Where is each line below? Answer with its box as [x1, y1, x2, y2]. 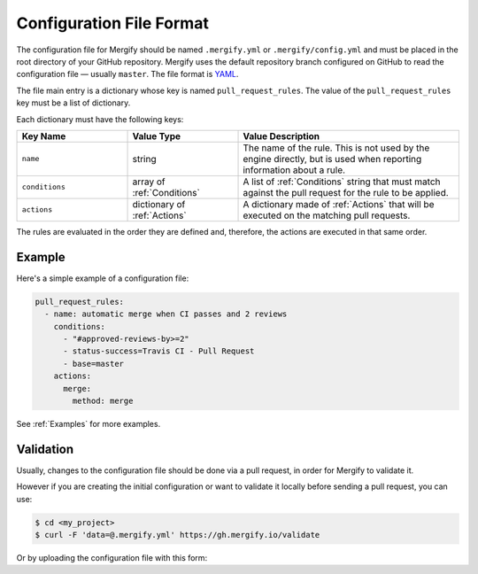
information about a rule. [243, 164, 345, 176]
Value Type [132, 129, 181, 142]
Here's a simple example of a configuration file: [16, 273, 189, 283]
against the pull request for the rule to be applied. [243, 186, 449, 198]
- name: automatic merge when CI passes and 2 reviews [44, 309, 288, 319]
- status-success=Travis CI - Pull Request [63, 346, 255, 356]
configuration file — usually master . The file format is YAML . [16, 69, 239, 80]
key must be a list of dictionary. [16, 97, 131, 108]
